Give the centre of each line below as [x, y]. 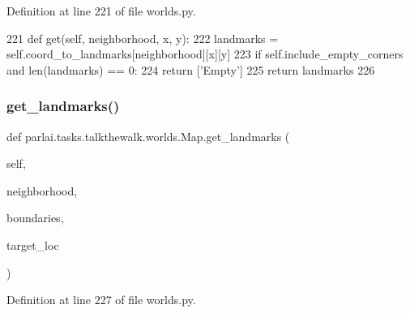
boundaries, [35, 218]
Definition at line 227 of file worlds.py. [101, 300]
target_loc [33, 244]
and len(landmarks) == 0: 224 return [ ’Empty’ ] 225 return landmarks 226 [191, 69]
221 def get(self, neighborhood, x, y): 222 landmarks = [143, 38]
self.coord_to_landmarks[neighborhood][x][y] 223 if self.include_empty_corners [205, 54]
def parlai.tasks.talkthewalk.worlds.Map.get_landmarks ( [148, 136]
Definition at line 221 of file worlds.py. [101, 11]
